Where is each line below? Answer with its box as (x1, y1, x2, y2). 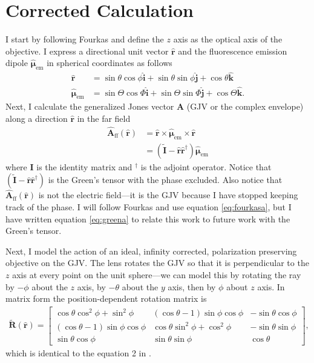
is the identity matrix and (36, 160, 132, 173)
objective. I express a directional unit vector (5, 44, 169, 57)
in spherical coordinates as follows (47, 56, 172, 69)
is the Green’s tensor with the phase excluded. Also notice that (48, 173, 283, 186)
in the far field (77, 112, 131, 124)
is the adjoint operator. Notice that (140, 160, 272, 173)
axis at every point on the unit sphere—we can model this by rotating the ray (12, 268, 301, 281)
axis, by (77, 280, 106, 293)
